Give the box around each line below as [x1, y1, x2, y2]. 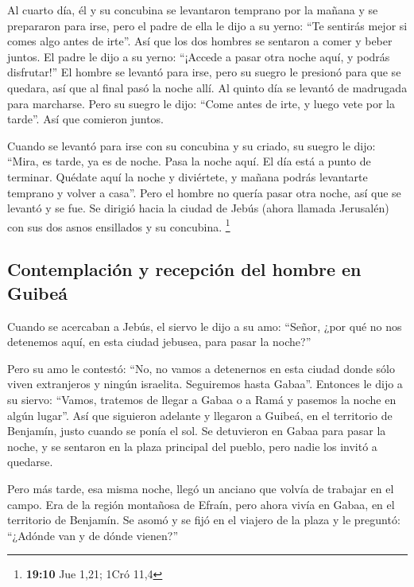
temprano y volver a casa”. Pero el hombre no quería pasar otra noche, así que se [7, 184, 401, 200]
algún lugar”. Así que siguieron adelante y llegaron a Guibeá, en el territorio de [7, 406, 393, 423]
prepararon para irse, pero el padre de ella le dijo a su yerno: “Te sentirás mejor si [7, 17, 408, 33]
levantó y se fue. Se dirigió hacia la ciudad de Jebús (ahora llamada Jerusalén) [7, 200, 389, 216]
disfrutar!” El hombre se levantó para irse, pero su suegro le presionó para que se [7, 64, 401, 80]
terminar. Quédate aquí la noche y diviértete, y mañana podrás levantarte [7, 168, 368, 185]
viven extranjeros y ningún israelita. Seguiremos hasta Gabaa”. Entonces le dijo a [7, 375, 403, 392]
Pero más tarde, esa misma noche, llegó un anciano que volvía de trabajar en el [7, 480, 394, 496]
